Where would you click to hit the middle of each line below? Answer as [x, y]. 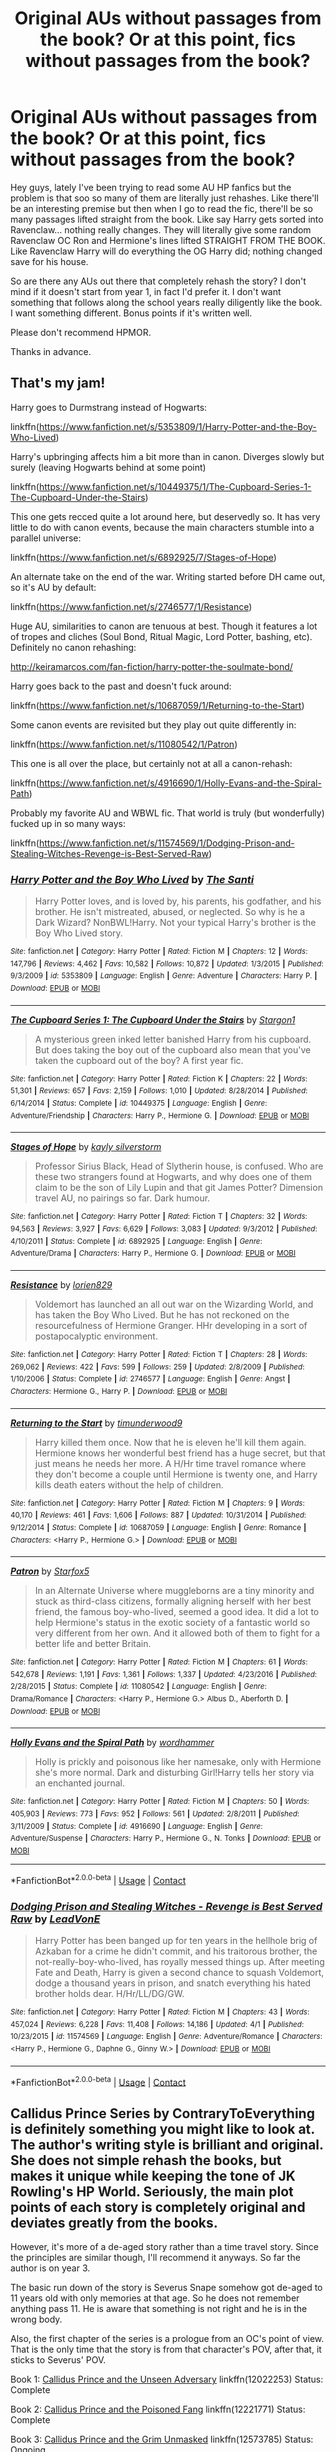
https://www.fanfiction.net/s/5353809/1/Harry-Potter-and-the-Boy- [177, 426]
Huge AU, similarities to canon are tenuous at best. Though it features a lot [164, 626]
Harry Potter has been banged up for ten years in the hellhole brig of [176, 1941]
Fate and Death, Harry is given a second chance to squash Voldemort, [179, 1973]
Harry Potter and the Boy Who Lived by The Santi [132, 879]
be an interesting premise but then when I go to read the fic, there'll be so [161, 208]
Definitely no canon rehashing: [73, 647]
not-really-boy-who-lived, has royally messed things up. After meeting [179, 1962]
